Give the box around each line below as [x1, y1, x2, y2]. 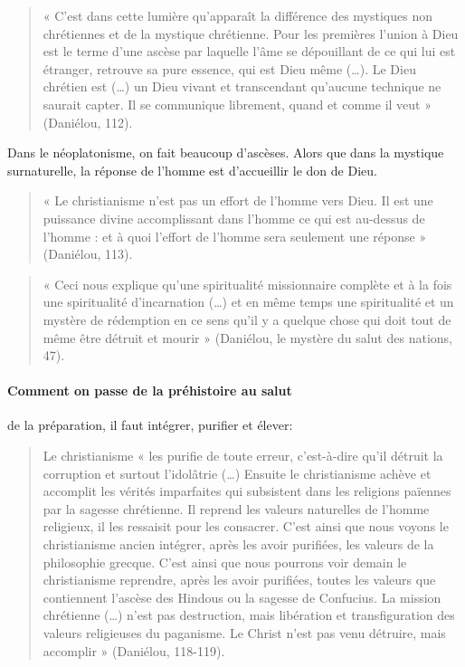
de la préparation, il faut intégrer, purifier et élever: [7, 415, 293, 434]
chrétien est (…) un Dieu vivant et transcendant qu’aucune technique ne [43, 77, 441, 96]
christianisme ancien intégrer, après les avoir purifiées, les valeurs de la [43, 535, 434, 554]
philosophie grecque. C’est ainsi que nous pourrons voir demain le [43, 552, 407, 571]
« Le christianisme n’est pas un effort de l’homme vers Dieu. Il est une [43, 191, 433, 210]
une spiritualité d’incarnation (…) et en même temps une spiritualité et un [43, 292, 454, 311]
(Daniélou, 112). [43, 112, 133, 131]
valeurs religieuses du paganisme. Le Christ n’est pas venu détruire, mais [43, 624, 446, 643]
